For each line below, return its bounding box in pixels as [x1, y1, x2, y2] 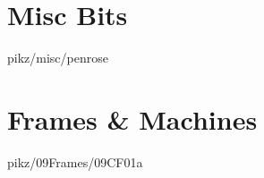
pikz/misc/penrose [7, 48, 108, 67]
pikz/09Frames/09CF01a [7, 152, 143, 171]
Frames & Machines [7, 100, 258, 137]
